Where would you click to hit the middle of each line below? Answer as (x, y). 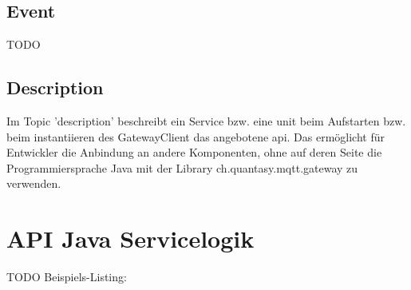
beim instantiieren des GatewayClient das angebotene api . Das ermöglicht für (196, 136)
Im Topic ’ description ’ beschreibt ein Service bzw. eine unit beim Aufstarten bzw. (206, 121)
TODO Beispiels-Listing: (67, 277)
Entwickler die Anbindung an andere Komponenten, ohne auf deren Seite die (194, 152)
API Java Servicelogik (130, 238)
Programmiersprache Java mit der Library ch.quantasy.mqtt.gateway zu (182, 167)
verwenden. (34, 183)
